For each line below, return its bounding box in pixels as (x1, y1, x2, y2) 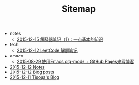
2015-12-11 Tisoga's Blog (9, 74, 59, 80)
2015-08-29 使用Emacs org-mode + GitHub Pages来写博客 (16, 59, 134, 65)
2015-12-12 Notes (9, 64, 45, 70)
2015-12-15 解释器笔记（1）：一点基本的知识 (16, 36, 103, 42)
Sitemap (61, 3, 96, 14)
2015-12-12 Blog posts (9, 69, 55, 75)
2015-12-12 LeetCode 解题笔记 (16, 47, 78, 54)
